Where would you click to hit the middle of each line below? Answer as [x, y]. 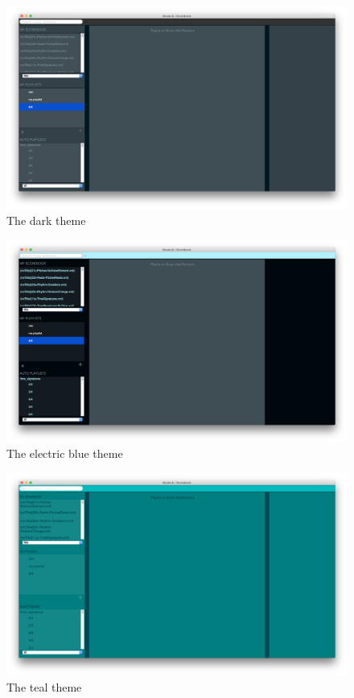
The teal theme [44, 686]
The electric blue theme [65, 453]
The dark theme [46, 220]
